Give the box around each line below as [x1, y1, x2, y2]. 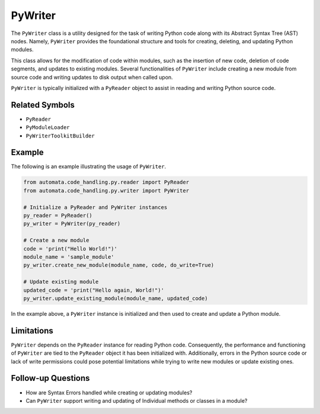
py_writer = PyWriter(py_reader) [23, 220, 121, 227]
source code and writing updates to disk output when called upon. [11, 73, 173, 81]
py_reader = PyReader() [23, 212, 93, 219]
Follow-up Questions [11, 373, 90, 383]
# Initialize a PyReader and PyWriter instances [23, 204, 168, 210]
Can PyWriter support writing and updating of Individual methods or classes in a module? [25, 397, 248, 404]
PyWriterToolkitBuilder [25, 132, 95, 139]
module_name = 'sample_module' [23, 253, 115, 260]
